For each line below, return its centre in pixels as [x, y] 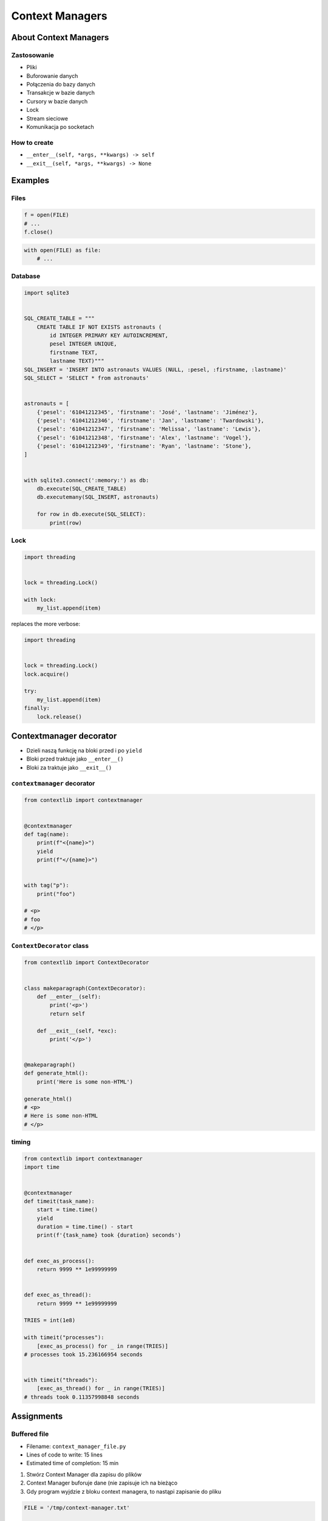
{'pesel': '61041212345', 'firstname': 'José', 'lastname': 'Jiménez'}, [147, 412]
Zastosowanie [33, 55]
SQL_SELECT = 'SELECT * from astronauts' [87, 378]
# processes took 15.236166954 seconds [83, 1354]
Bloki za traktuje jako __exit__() [69, 767]
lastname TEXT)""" [77, 361]
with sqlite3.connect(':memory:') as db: [87, 480]
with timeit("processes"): [64, 1338]
